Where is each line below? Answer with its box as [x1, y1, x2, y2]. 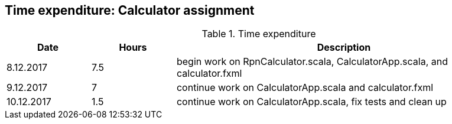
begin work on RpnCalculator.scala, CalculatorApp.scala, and [176, 56, 448, 68]
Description [317, 41, 371, 54]
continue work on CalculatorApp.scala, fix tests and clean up [176, 96, 447, 108]
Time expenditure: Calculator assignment [5, 3, 255, 18]
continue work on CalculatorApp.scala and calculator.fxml [176, 81, 434, 94]
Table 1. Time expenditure [201, 28, 316, 40]
